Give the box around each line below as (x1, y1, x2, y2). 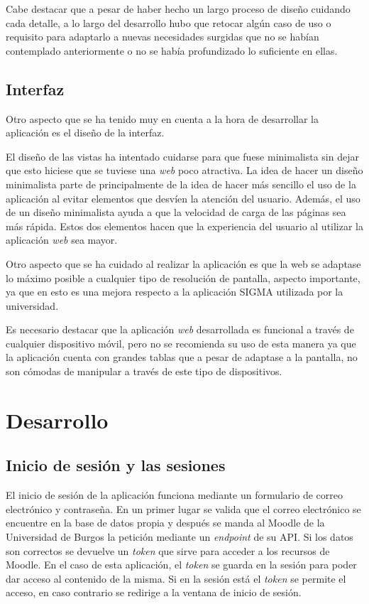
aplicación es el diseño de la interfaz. (6, 125, 165, 140)
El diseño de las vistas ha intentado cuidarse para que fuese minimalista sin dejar (6, 149, 359, 163)
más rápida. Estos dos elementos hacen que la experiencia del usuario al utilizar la (6, 218, 364, 233)
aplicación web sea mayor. (6, 232, 118, 247)
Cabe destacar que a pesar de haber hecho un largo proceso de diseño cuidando (6, 1, 351, 16)
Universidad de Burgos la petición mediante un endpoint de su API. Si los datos (6, 529, 353, 544)
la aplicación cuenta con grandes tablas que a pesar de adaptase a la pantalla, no (6, 350, 358, 365)
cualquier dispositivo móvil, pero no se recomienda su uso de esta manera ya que (6, 335, 356, 350)
